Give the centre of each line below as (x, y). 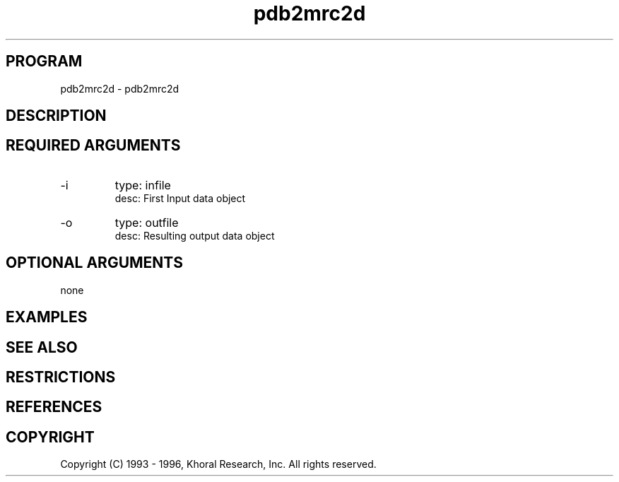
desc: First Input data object (180, 198)
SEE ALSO (42, 347)
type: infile (143, 185)
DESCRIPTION (56, 116)
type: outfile (147, 222)
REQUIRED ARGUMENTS (93, 146)
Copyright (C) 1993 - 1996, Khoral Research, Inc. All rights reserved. (218, 464)
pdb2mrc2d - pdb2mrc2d (120, 88)
